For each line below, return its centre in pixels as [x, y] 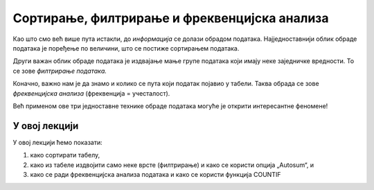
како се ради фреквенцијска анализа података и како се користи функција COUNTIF [155, 174]
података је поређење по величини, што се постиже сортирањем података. [126, 48]
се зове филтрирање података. [60, 71]
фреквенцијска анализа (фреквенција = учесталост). [91, 93]
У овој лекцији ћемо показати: [58, 142]
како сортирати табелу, [65, 155]
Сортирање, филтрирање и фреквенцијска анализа [171, 18]
